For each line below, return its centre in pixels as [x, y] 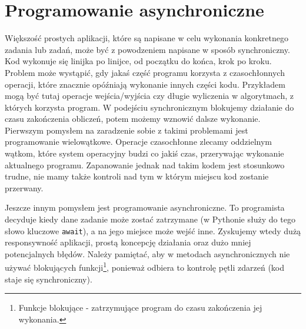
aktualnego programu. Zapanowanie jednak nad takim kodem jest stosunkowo [145, 164]
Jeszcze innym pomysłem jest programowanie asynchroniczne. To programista [145, 207]
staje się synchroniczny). [49, 279]
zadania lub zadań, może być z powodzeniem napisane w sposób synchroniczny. [147, 49]
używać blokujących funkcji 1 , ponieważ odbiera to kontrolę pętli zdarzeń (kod [145, 267]
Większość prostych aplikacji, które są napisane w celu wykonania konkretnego [147, 38]
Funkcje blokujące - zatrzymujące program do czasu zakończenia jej [140, 308]
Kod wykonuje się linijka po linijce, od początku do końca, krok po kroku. [138, 61]
